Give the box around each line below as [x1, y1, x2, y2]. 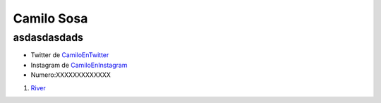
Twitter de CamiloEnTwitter [30, 51, 109, 59]
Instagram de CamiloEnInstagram [30, 61, 128, 69]
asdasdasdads [13, 31, 84, 44]
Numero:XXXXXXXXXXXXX [30, 71, 111, 79]
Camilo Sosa [13, 11, 88, 26]
